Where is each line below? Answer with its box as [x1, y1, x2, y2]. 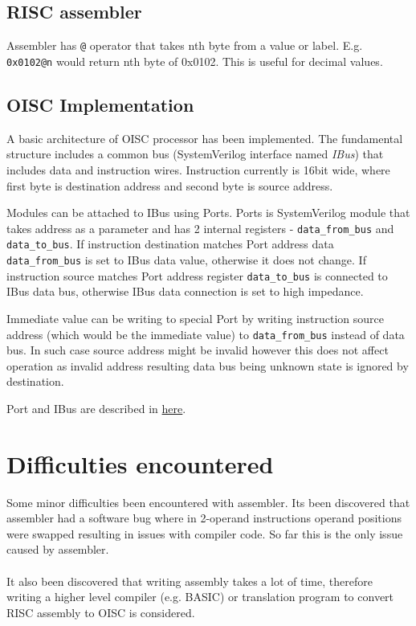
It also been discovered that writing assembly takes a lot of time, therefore [6, 572, 373, 589]
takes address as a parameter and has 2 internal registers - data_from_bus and [6, 219, 394, 236]
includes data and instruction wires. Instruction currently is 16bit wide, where [6, 161, 390, 178]
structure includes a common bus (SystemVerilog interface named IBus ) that [6, 145, 384, 162]
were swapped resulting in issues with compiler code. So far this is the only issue [6, 525, 403, 542]
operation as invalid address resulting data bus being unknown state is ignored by [6, 357, 409, 374]
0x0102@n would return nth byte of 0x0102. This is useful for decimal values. [6, 52, 383, 69]
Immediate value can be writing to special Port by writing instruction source [6, 309, 385, 326]
